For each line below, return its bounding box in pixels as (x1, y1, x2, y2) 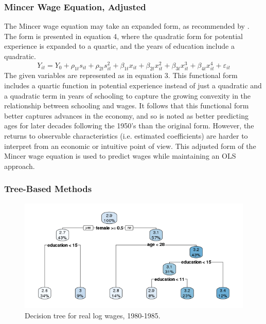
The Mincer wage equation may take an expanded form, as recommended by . (4, 21, 250, 31)
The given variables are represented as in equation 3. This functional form (4, 70, 238, 81)
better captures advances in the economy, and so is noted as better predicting (4, 110, 249, 121)
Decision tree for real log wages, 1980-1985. (25, 310, 161, 320)
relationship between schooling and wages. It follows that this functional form (4, 100, 249, 111)
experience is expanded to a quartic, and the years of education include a (4, 41, 235, 51)
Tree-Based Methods (4, 182, 92, 195)
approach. (4, 160, 35, 171)
